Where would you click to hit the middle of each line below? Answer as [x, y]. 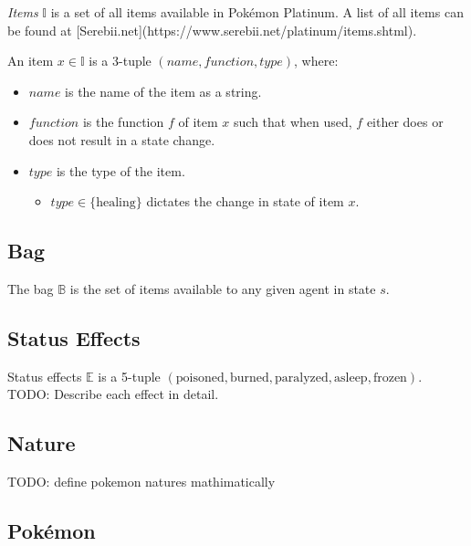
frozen [390, 378]
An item [31, 61]
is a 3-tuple [120, 61]
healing [116, 203]
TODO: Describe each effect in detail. [113, 394]
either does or [405, 122]
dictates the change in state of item [245, 201]
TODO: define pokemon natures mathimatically [141, 482]
